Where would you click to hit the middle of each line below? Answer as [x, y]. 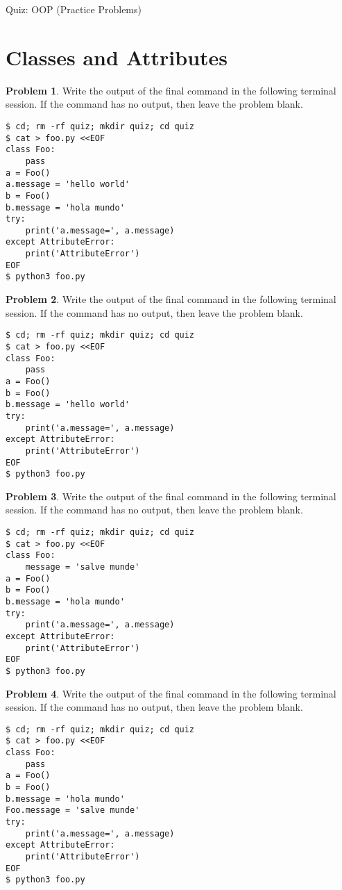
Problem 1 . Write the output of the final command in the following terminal [171, 90]
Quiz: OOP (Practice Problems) [74, 9]
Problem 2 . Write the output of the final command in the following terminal [171, 299]
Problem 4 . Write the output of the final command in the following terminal [171, 693]
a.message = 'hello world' [68, 184]
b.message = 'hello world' [68, 405]
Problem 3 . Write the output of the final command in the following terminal [171, 496]
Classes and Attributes [117, 57]
